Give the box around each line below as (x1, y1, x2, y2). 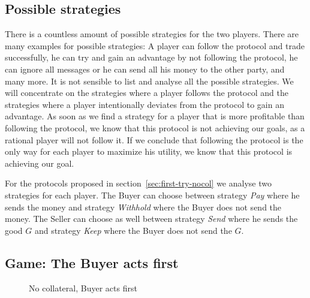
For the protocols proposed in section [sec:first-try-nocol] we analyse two (5, 177, 272, 189)
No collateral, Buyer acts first (29, 281, 137, 294)
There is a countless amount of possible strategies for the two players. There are (5, 28, 299, 40)
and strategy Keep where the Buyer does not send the (34, 224, 232, 236)
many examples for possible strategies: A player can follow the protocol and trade (5, 39, 305, 52)
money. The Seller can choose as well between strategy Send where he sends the (5, 212, 298, 225)
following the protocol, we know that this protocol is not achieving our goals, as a (5, 121, 305, 134)
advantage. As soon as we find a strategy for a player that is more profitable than (5, 110, 305, 122)
